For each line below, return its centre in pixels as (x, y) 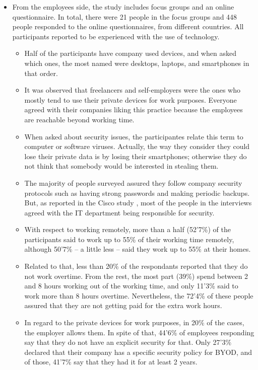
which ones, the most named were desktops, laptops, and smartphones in (137, 63)
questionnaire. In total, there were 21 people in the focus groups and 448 (125, 16)
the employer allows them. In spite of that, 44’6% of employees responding (139, 332)
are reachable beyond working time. (79, 119)
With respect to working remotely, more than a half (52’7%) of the (127, 229)
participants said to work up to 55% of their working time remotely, (129, 239)
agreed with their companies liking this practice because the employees (134, 109)
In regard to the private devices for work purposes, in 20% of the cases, (134, 322)
